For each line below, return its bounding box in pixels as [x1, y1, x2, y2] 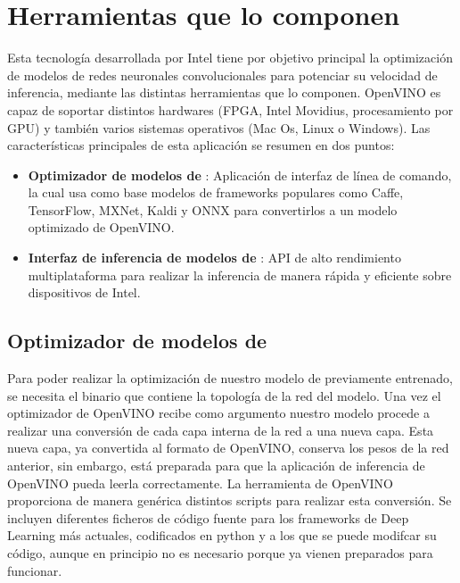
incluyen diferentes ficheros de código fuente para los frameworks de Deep [7, 508, 409, 527]
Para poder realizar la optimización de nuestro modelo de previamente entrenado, [7, 369, 453, 387]
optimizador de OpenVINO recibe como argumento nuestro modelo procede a [7, 404, 430, 422]
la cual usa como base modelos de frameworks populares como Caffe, [28, 183, 404, 202]
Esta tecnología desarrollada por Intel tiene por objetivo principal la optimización [7, 48, 453, 67]
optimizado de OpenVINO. [28, 218, 175, 237]
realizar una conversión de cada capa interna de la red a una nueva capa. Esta [7, 421, 434, 439]
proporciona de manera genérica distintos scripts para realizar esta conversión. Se [7, 491, 452, 510]
